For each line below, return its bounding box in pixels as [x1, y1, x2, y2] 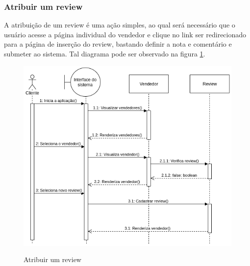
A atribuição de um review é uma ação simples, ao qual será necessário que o [4, 20, 235, 30]
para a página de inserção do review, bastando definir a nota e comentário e [4, 39, 232, 49]
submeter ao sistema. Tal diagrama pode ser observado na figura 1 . [4, 49, 205, 58]
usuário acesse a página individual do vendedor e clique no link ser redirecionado [4, 29, 247, 39]
